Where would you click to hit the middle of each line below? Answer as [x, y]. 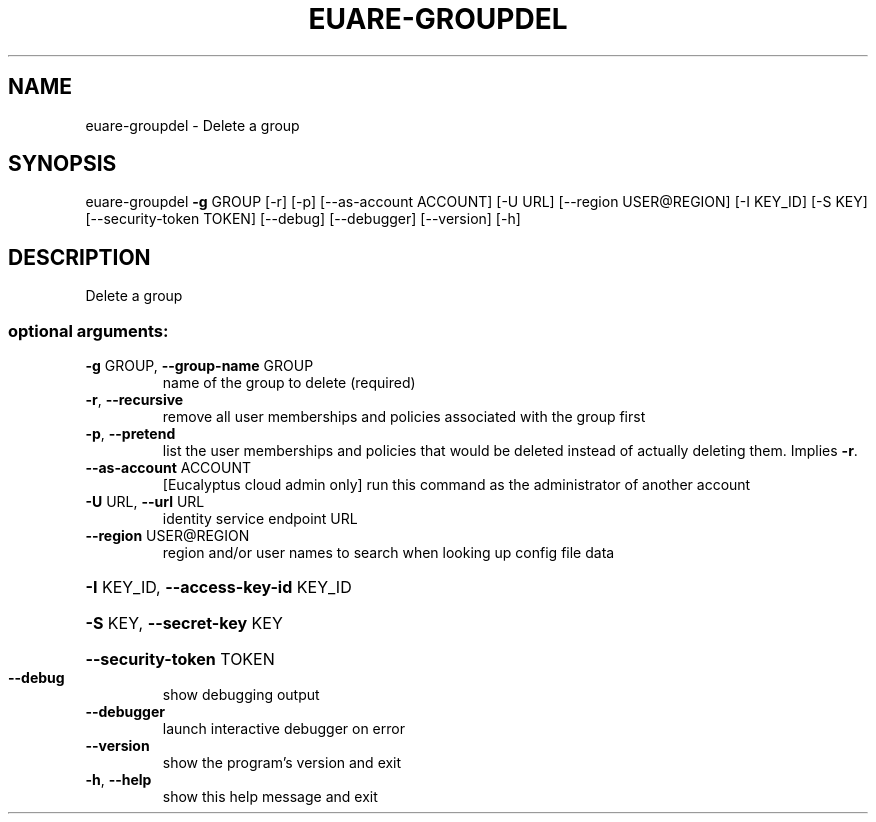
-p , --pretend [130, 434]
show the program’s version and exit [282, 763]
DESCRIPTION [79, 257]
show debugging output [241, 695]
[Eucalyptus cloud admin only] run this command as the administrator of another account [456, 485]
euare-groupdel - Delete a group [192, 125]
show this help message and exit [270, 797]
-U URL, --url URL [145, 502]
